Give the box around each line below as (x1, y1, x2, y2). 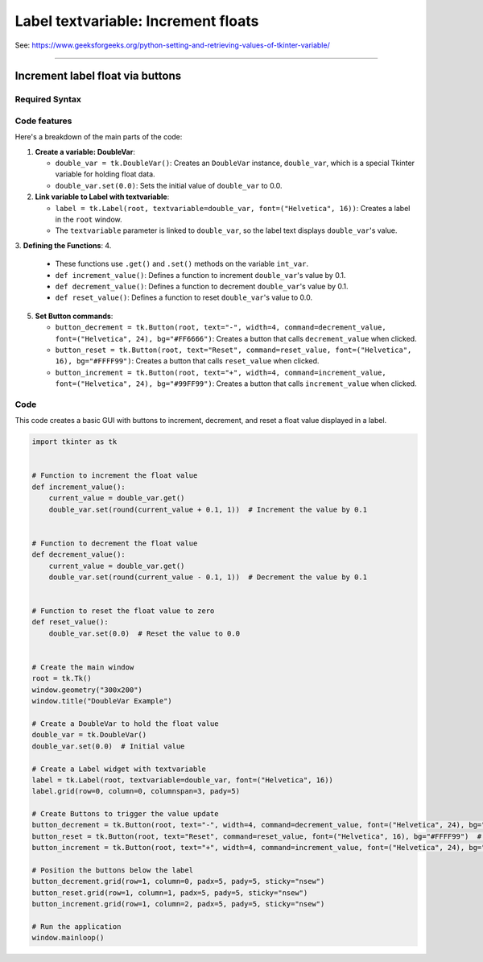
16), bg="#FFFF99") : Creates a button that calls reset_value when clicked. (55, 356, 320, 366)
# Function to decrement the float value (31, 538, 198, 548)
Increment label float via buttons (14, 69, 181, 83)
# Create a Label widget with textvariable (31, 764, 207, 773)
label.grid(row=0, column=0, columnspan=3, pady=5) (31, 786, 241, 796)
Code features (14, 115, 72, 126)
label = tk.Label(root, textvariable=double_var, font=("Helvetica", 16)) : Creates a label (55, 203, 411, 213)
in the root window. (55, 214, 122, 224)
